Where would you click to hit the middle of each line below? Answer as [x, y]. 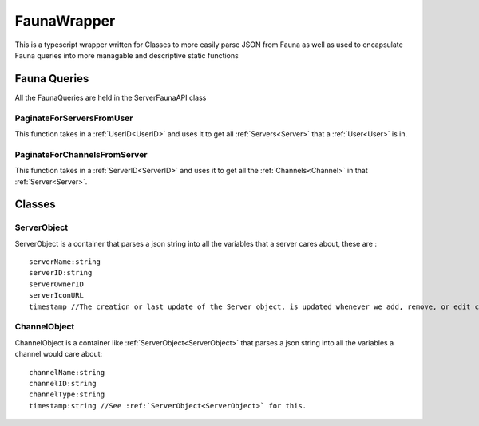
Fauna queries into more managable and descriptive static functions [127, 55]
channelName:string [67, 372]
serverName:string [65, 262]
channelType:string [67, 394]
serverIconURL [56, 296]
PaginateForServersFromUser [74, 118]
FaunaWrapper [65, 21]
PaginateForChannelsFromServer [81, 154]
